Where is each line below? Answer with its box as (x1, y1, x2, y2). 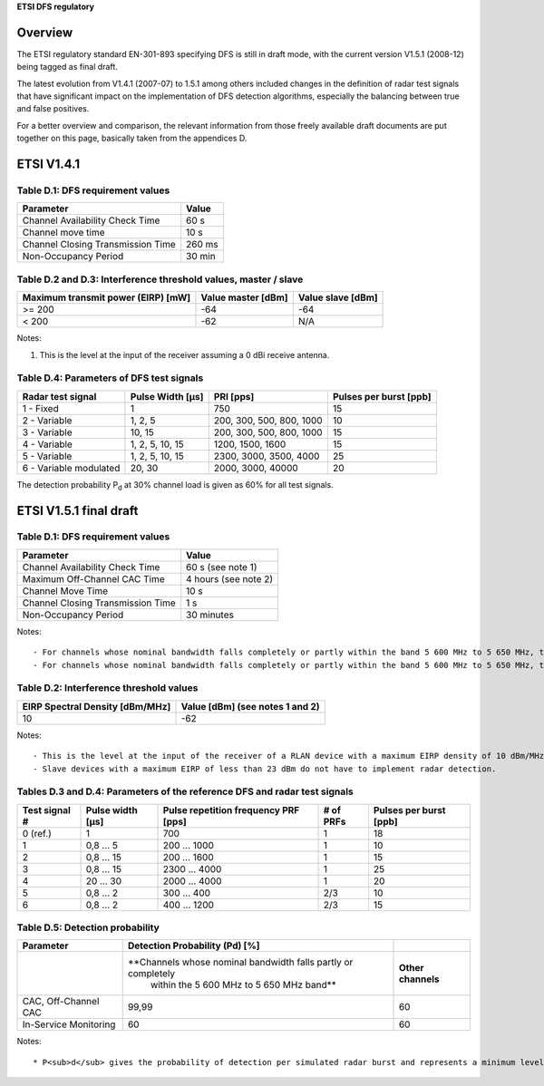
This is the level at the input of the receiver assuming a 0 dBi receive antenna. (39, 349, 330, 360)
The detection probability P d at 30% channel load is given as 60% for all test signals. (16, 479, 335, 492)
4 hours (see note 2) (186, 572, 274, 585)
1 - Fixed (22, 402, 59, 414)
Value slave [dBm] (297, 291, 378, 304)
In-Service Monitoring (22, 1018, 116, 1031)
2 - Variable (22, 413, 73, 426)
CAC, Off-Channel (22, 995, 100, 1008)
